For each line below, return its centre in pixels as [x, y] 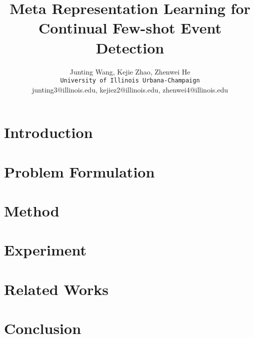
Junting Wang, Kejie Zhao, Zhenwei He [130, 71]
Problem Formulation [79, 171]
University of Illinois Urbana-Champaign [130, 81]
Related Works [56, 289]
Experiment [45, 250]
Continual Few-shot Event [130, 28]
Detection [130, 47]
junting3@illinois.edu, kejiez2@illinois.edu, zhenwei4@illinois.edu [130, 89]
